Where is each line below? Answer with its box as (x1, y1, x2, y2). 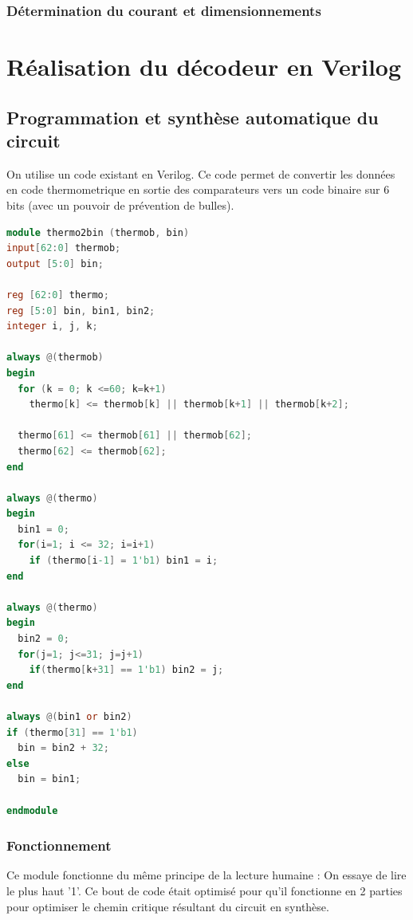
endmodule (6, 804, 58, 816)
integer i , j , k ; (6, 320, 98, 332)
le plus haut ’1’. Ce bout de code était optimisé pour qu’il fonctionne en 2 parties (6, 882, 403, 898)
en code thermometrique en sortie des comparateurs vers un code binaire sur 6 (6, 181, 390, 198)
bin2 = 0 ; (18, 633, 69, 645)
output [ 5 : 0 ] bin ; (6, 258, 104, 269)
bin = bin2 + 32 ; (18, 742, 109, 754)
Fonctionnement (6, 835, 112, 855)
